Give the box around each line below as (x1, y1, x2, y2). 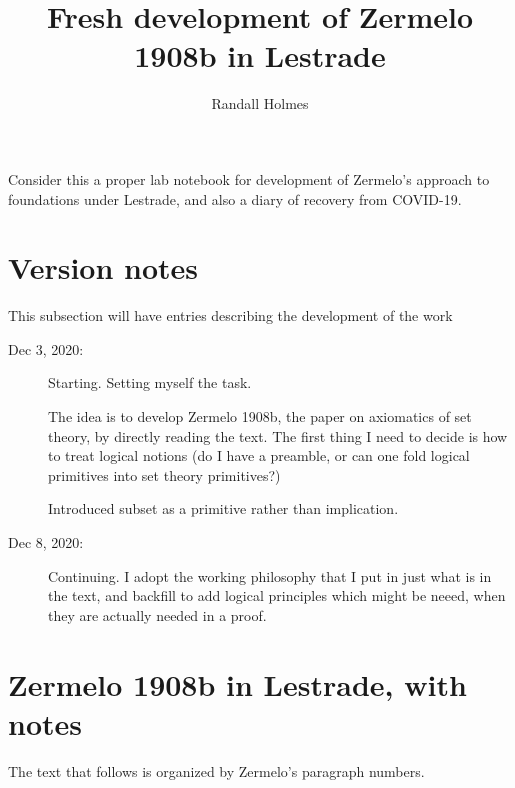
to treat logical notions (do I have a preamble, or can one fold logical (48, 445, 470, 466)
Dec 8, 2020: (8, 531, 84, 552)
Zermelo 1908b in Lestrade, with (8, 663, 467, 704)
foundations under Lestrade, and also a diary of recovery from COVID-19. (8, 188, 462, 209)
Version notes (8, 247, 199, 288)
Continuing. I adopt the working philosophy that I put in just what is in (48, 565, 492, 586)
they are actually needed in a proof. (48, 604, 267, 625)
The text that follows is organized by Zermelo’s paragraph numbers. (8, 760, 425, 781)
